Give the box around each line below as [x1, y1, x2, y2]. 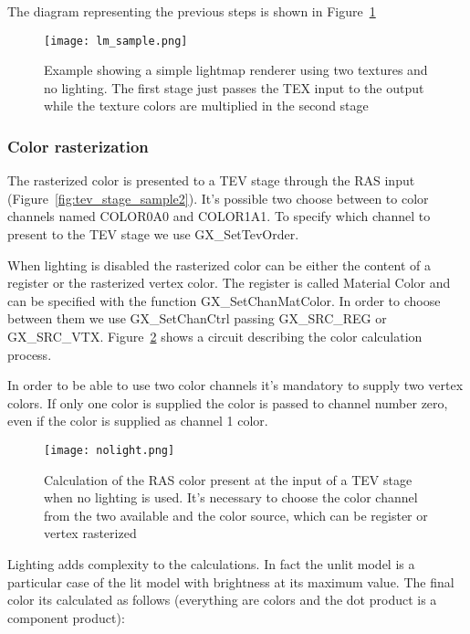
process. [7, 344, 52, 364]
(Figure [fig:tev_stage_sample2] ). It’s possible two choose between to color [7, 188, 429, 207]
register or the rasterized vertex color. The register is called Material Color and [7, 273, 451, 292]
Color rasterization [7, 134, 149, 157]
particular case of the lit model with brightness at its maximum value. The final [7, 572, 454, 591]
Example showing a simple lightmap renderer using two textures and [44, 60, 428, 79]
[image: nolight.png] [44, 443, 175, 457]
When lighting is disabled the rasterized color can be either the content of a [7, 255, 431, 274]
